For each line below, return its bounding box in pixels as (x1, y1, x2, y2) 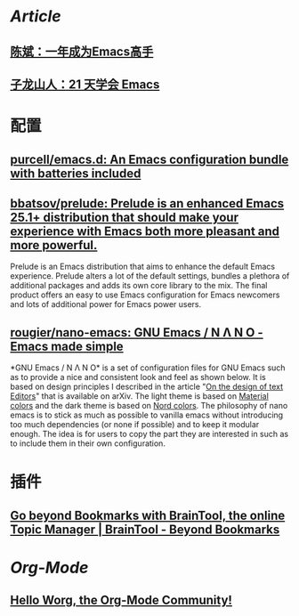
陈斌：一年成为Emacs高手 (10, 44, 154, 59)
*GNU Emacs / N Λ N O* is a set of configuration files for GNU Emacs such (10, 362, 286, 373)
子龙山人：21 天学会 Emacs (10, 77, 160, 92)
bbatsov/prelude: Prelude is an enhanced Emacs (10, 196, 285, 211)
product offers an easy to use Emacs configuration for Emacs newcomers (10, 289, 280, 300)
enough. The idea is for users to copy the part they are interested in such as (10, 429, 289, 440)
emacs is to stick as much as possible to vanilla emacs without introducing (10, 409, 284, 420)
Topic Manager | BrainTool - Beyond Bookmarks (10, 522, 280, 537)
